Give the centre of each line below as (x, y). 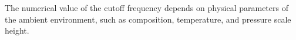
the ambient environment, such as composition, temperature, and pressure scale (148, 19)
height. (17, 30)
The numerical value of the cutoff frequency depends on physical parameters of (147, 8)
